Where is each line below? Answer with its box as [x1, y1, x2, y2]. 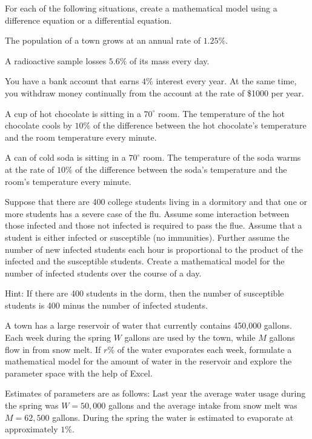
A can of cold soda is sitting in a [5, 151, 126, 164]
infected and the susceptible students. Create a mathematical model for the [5, 255, 285, 267]
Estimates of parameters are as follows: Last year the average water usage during [5, 387, 306, 400]
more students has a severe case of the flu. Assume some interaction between [5, 207, 290, 219]
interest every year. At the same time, [156, 75, 297, 87]
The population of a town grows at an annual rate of [5, 34, 201, 47]
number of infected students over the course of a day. [5, 266, 202, 279]
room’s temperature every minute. [5, 175, 131, 187]
